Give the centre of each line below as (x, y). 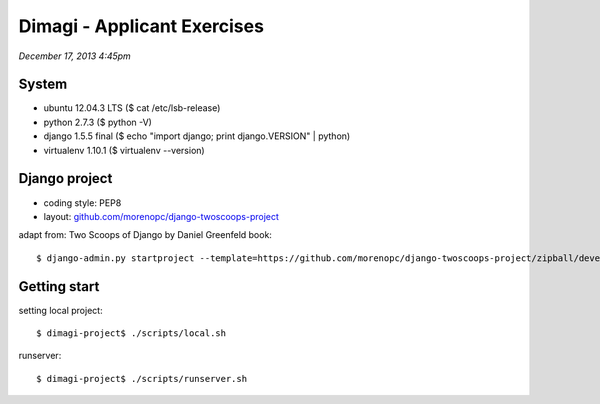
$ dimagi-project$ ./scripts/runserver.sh (142, 378)
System (43, 84)
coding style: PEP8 (82, 202)
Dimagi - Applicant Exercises (141, 26)
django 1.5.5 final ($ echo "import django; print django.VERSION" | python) (197, 136)
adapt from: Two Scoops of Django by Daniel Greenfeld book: (145, 235)
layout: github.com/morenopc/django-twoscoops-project (161, 216)
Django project (65, 178)
